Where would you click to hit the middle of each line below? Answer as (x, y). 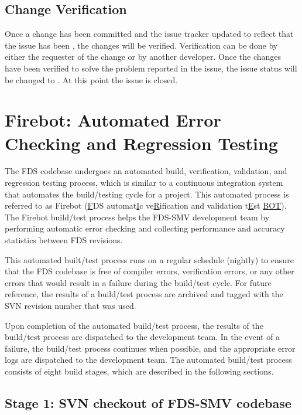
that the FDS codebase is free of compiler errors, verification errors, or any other (150, 271)
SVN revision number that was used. (71, 306)
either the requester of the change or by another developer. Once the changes (143, 57)
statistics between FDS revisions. (64, 240)
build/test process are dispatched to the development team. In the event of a (143, 337)
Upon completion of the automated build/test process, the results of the (134, 325)
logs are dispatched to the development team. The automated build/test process (148, 360)
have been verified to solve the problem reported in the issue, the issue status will (151, 68)
